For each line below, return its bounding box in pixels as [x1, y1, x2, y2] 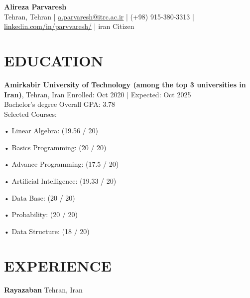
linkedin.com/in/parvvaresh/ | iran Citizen [4, 21, 134, 31]
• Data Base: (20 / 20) [4, 192, 75, 203]
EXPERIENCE [4, 255, 112, 276]
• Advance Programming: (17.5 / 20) [4, 159, 119, 169]
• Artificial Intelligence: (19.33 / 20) [4, 176, 117, 186]
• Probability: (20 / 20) [4, 209, 78, 220]
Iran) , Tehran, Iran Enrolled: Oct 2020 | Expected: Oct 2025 [4, 89, 191, 99]
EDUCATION [4, 50, 104, 70]
